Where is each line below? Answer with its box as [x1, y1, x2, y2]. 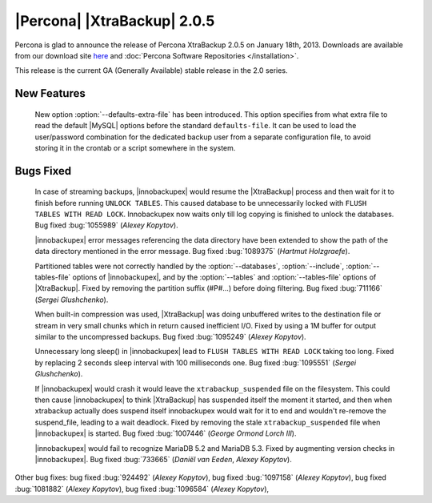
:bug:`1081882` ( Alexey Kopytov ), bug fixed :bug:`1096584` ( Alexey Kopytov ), [14, 484, 270, 493]
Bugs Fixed [14, 164, 72, 178]
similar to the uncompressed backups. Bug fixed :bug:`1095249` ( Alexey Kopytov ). [34, 332, 307, 341]
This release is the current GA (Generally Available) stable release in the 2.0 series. [14, 66, 288, 75]
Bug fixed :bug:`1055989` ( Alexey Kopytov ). [34, 220, 179, 230]
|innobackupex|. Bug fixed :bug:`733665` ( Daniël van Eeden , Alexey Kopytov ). [34, 454, 292, 464]
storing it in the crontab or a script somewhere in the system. [34, 143, 236, 152]
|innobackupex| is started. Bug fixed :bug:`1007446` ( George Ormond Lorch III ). [34, 429, 297, 438]
